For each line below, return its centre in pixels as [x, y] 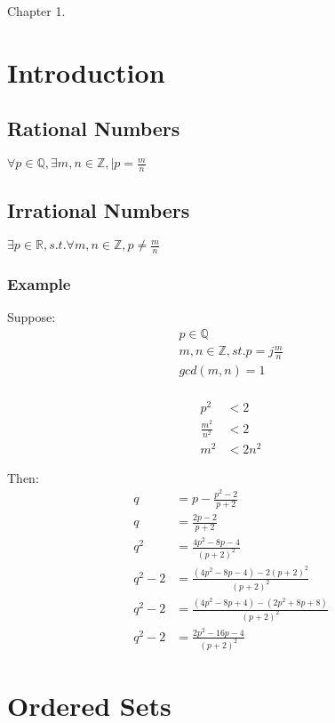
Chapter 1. [36, 11]
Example [39, 283]
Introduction [86, 72]
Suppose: [32, 317]
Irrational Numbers [99, 210]
